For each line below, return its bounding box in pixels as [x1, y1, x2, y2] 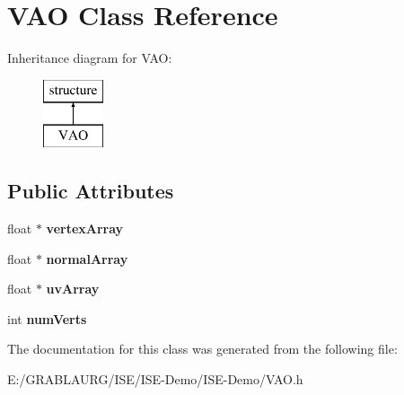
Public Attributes [7, 177, 174, 205]
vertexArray [46, 219, 124, 238]
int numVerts [7, 309, 87, 328]
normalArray [46, 249, 128, 268]
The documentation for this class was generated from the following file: [7, 339, 398, 358]
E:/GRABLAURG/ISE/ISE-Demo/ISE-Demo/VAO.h [7, 370, 303, 389]
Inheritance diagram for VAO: [7, 48, 172, 67]
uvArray [46, 279, 100, 298]
